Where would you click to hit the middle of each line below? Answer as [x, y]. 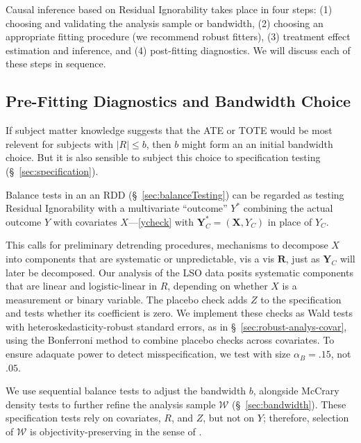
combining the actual [288, 208]
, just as [303, 258]
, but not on [229, 418]
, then [159, 143]
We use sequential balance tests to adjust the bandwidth [126, 391]
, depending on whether [218, 286]
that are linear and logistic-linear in [81, 286]
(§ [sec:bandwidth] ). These [289, 404]
